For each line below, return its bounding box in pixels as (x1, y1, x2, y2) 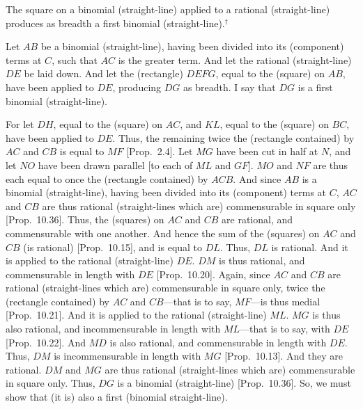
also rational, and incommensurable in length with (6, 321, 221, 336)
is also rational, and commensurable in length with (109, 335, 327, 349)
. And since (233, 171, 281, 186)
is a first (298, 79, 333, 94)
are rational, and (222, 212, 293, 227)
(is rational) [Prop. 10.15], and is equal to (23, 239, 203, 254)
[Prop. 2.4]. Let (126, 144, 193, 159)
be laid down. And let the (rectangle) (24, 66, 183, 81)
